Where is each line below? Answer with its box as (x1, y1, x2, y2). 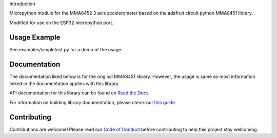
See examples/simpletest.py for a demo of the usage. (9, 46, 123, 52)
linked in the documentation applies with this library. (9, 80, 120, 87)
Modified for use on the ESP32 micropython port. (9, 19, 114, 26)
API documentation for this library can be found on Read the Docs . (9, 90, 150, 96)
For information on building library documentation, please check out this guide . (9, 99, 176, 105)
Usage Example (9, 33, 61, 42)
